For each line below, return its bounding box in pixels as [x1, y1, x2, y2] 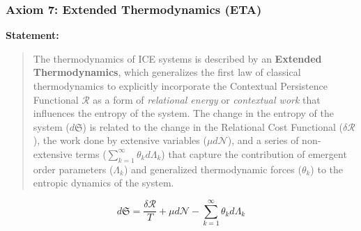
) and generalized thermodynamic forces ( [123, 161, 302, 176]
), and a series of [227, 133, 299, 148]
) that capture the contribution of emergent [161, 146, 347, 161]
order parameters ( [33, 161, 114, 176]
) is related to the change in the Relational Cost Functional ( [82, 119, 344, 134]
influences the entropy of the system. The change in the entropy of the [33, 106, 334, 120]
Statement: [6, 28, 59, 42]
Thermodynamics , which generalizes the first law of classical [33, 65, 301, 79]
